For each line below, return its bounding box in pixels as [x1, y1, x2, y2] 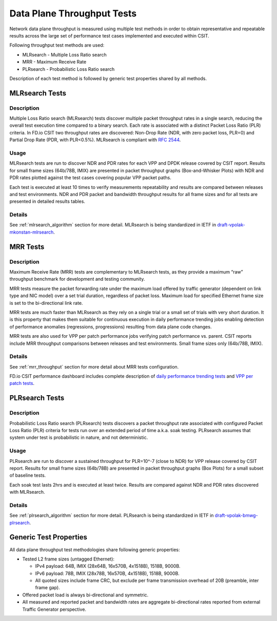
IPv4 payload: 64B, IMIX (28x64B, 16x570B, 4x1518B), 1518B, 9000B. [35, 563, 181, 569]
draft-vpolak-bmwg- [214, 512, 259, 518]
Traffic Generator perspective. [22, 606, 87, 612]
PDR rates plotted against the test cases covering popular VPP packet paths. [9, 174, 172, 181]
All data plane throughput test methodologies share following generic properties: [9, 547, 180, 553]
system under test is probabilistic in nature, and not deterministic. [9, 434, 148, 441]
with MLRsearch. [9, 489, 46, 495]
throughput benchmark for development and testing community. [9, 276, 145, 282]
